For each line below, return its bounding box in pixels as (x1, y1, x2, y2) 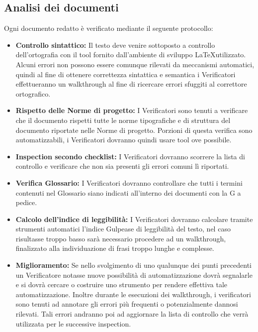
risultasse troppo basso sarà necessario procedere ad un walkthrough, (15, 233, 226, 243)
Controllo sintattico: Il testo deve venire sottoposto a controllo (15, 39, 215, 50)
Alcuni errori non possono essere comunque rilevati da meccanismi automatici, (15, 59, 255, 69)
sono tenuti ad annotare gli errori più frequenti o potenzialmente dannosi (15, 299, 238, 309)
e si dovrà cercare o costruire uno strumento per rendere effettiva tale (15, 279, 227, 290)
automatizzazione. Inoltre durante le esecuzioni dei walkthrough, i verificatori (15, 289, 251, 299)
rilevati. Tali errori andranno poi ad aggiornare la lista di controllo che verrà (15, 309, 249, 319)
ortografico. (15, 88, 51, 99)
